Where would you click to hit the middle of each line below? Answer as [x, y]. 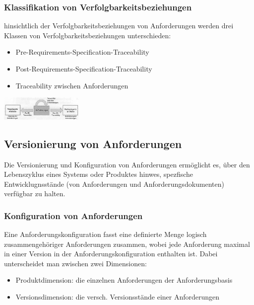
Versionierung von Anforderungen [93, 143]
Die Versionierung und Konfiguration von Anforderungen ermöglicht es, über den [127, 164]
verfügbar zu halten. [35, 193]
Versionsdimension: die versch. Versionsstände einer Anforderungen [118, 297]
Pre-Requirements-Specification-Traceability [82, 52]
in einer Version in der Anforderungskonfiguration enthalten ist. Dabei [111, 254]
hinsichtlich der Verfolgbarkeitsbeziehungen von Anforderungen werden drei [119, 26]
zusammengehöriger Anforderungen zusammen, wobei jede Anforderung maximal [127, 244]
